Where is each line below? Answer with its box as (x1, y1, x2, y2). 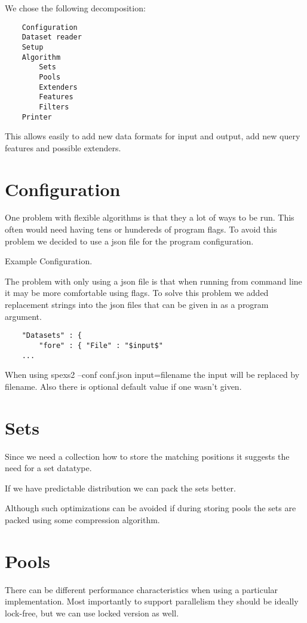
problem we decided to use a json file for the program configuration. (5, 234, 254, 247)
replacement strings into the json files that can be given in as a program (5, 298, 269, 311)
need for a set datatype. (5, 462, 92, 474)
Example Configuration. (5, 255, 93, 267)
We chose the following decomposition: (5, 2, 146, 14)
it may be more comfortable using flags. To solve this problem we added (5, 286, 269, 299)
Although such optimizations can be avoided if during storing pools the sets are (5, 502, 296, 514)
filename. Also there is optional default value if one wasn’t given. (5, 380, 242, 392)
